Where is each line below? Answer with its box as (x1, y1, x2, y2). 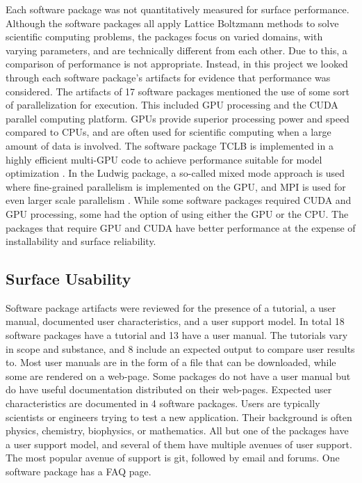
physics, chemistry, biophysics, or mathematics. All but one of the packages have (6, 423, 349, 438)
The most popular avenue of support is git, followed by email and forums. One (6, 450, 340, 465)
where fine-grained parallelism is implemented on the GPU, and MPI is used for (6, 179, 346, 193)
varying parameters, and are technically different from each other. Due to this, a (6, 42, 347, 57)
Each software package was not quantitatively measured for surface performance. (6, 2, 349, 16)
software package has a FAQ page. (6, 464, 151, 479)
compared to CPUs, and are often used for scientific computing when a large (6, 125, 331, 139)
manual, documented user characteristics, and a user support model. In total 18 (6, 314, 345, 328)
